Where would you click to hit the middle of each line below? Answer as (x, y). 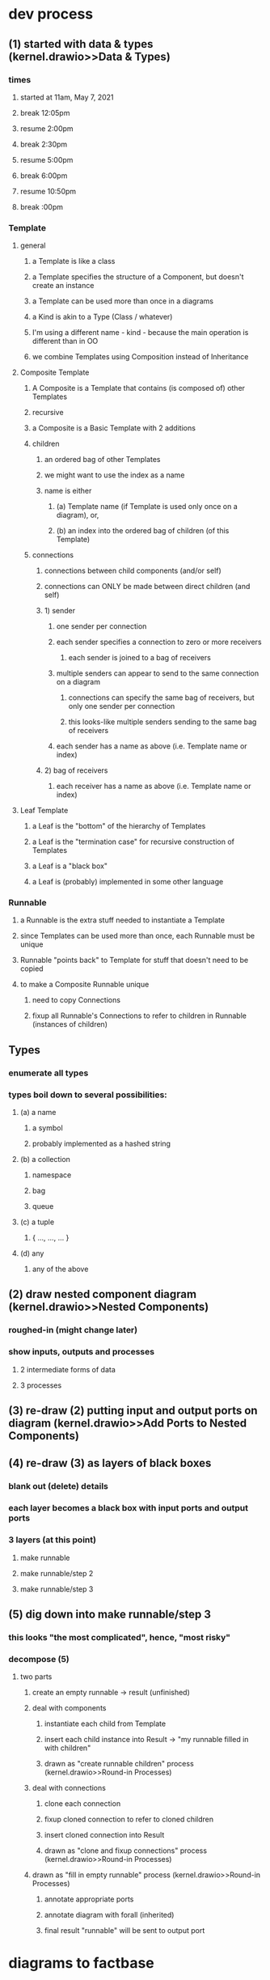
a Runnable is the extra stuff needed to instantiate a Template (122, 920)
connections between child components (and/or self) (133, 570)
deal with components (69, 1708)
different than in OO (65, 341)
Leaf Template (44, 811)
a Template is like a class (74, 261)
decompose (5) (39, 1659)
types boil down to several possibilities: (88, 1095)
